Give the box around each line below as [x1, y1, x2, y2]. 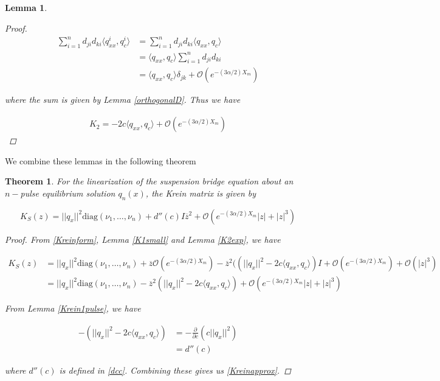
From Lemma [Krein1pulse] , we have [5, 302, 141, 315]
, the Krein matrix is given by [145, 186, 256, 199]
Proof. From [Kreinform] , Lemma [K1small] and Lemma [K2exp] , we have [5, 232, 281, 245]
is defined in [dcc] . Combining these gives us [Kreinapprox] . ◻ [59, 363, 291, 376]
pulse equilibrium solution [20, 186, 115, 199]
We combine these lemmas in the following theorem [5, 154, 196, 167]
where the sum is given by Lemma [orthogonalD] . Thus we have [5, 93, 241, 106]
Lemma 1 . [5, 1, 47, 13]
